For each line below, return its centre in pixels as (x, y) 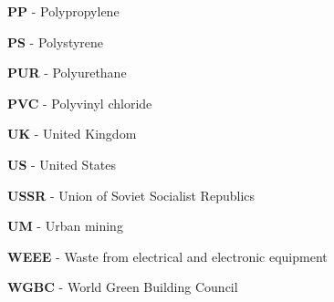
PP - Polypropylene (63, 11)
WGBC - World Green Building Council (123, 287)
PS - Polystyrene (56, 42)
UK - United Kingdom (72, 134)
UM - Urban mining (65, 226)
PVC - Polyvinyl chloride (80, 103)
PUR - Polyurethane (67, 73)
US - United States (62, 164)
